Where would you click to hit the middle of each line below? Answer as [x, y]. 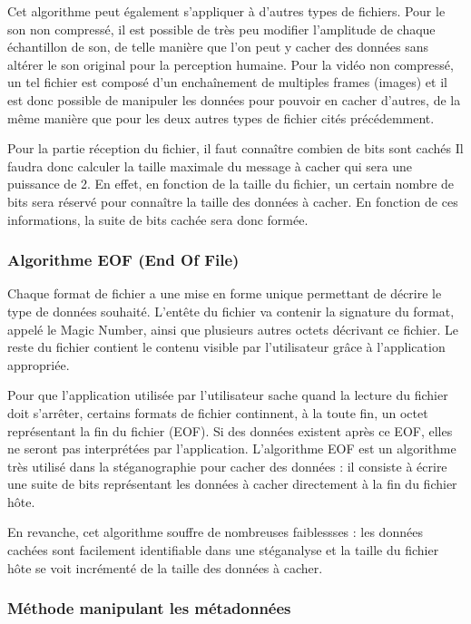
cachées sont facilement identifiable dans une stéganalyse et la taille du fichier [223, 550]
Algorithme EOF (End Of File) [123, 260]
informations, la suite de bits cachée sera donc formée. [158, 219]
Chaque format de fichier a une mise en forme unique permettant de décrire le [225, 293]
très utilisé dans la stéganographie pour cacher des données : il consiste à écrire [227, 466]
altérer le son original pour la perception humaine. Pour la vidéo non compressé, [231, 64]
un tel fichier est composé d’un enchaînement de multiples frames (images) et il [227, 82]
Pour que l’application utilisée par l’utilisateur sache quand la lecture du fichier [228, 395]
